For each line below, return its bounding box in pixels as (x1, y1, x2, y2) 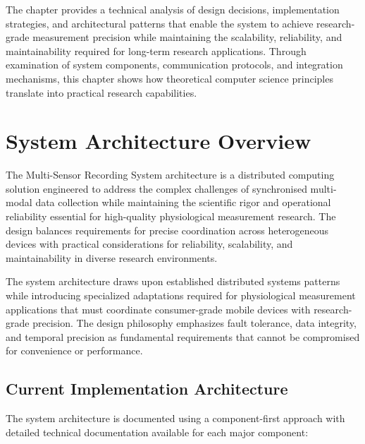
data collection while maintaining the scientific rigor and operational (35, 195, 331, 210)
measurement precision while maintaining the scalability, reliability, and (32, 30, 342, 44)
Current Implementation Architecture (6, 378, 288, 400)
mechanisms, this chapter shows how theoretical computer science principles (6, 71, 333, 85)
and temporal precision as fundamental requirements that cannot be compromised (6, 329, 360, 344)
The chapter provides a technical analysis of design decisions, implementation (6, 2, 340, 16)
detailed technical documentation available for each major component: (6, 424, 309, 439)
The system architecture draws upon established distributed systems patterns (6, 274, 340, 289)
